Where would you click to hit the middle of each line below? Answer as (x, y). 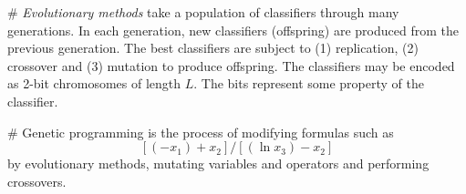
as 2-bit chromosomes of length (94, 83)
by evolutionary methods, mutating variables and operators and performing (218, 163)
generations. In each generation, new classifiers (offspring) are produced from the (233, 30)
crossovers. (37, 181)
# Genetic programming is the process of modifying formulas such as (201, 132)
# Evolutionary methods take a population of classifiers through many (203, 12)
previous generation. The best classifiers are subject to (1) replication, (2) (213, 48)
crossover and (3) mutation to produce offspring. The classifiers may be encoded (231, 65)
